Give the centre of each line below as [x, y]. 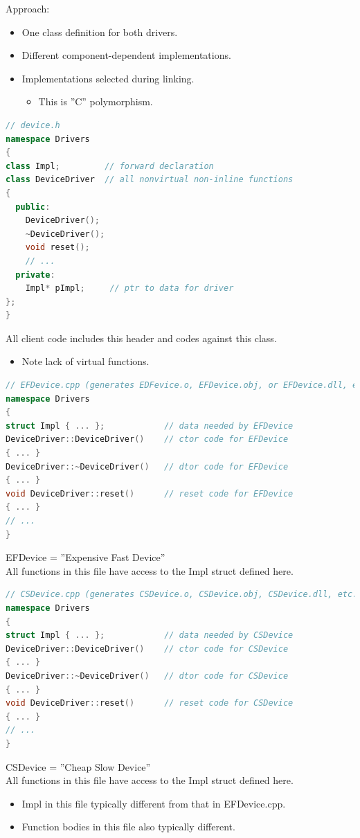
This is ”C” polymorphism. [96, 101]
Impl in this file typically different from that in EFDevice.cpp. [154, 803]
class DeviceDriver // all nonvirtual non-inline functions [150, 180]
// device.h [33, 125]
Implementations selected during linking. [108, 78]
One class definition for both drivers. [100, 32]
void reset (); [57, 248]
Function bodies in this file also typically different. [128, 827]
